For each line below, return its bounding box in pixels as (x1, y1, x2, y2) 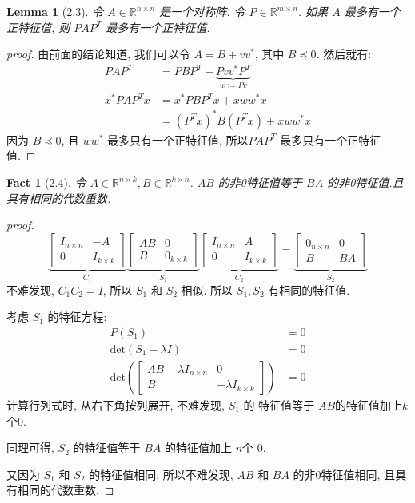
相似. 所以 (181, 281, 233, 298)
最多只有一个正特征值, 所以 (107, 131, 249, 148)
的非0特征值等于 (217, 174, 302, 190)
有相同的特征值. (268, 281, 350, 298)
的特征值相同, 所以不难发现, (89, 465, 233, 482)
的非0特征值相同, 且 (293, 465, 396, 482)
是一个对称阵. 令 (159, 3, 245, 19)
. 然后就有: (316, 46, 372, 62)
